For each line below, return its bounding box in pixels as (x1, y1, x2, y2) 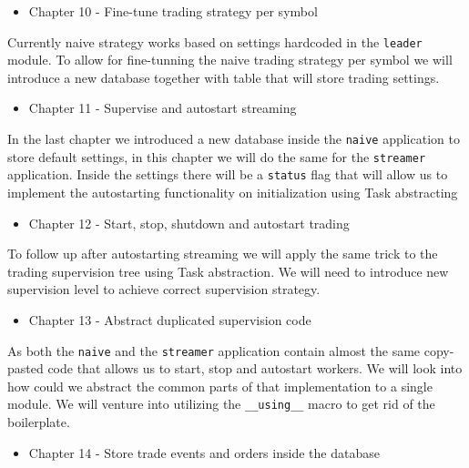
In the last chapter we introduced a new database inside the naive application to (7, 129, 460, 148)
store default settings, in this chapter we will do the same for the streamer (7, 147, 426, 166)
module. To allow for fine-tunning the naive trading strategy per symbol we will (7, 50, 453, 69)
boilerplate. (7, 412, 70, 432)
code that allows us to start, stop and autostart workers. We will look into (47, 359, 463, 378)
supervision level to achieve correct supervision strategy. (7, 280, 321, 299)
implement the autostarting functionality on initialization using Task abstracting (7, 183, 458, 201)
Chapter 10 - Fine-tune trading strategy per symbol (28, 2, 318, 20)
